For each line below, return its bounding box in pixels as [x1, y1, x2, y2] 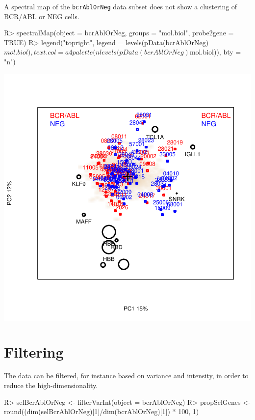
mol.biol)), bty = [189, 47, 241, 57]
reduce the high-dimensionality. [4, 380, 98, 390]
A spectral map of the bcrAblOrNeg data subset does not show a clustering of [4, 1, 237, 11]
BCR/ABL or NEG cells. [4, 11, 79, 21]
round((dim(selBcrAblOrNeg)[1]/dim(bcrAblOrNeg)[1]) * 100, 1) [4, 406, 199, 417]
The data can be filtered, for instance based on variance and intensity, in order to [4, 370, 249, 381]
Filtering [4, 342, 64, 362]
